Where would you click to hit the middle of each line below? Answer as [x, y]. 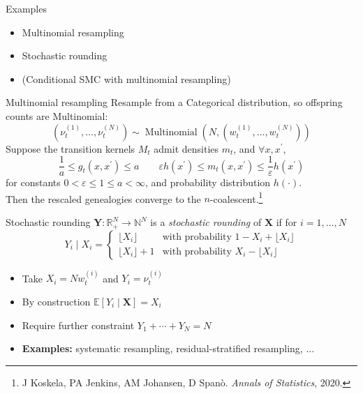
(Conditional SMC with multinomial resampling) [126, 78]
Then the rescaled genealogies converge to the [103, 198]
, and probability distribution [208, 182]
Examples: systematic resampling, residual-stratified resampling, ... [168, 348]
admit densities [186, 148]
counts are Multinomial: [57, 115]
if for [287, 222]
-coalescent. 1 [236, 197]
